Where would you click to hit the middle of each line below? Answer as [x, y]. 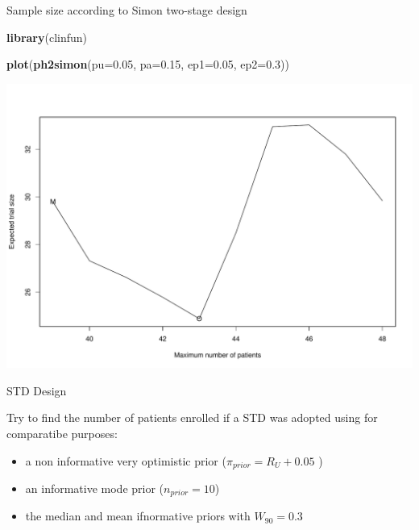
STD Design [37, 390]
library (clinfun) [47, 37]
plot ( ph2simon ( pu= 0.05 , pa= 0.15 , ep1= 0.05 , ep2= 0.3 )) [148, 64]
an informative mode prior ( [95, 488]
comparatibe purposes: [62, 433]
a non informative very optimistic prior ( [126, 460]
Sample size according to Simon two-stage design [127, 10]
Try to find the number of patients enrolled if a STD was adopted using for [192, 417]
